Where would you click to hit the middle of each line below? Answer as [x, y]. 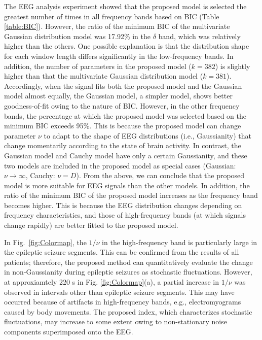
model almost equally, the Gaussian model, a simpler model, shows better [118, 96]
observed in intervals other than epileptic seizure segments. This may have [119, 292]
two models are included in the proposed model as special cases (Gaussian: [120, 165]
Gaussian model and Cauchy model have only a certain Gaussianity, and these [126, 155]
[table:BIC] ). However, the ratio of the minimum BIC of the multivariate [117, 26]
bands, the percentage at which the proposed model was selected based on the [125, 115]
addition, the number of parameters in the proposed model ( [98, 66]
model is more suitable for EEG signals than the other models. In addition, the [127, 185]
